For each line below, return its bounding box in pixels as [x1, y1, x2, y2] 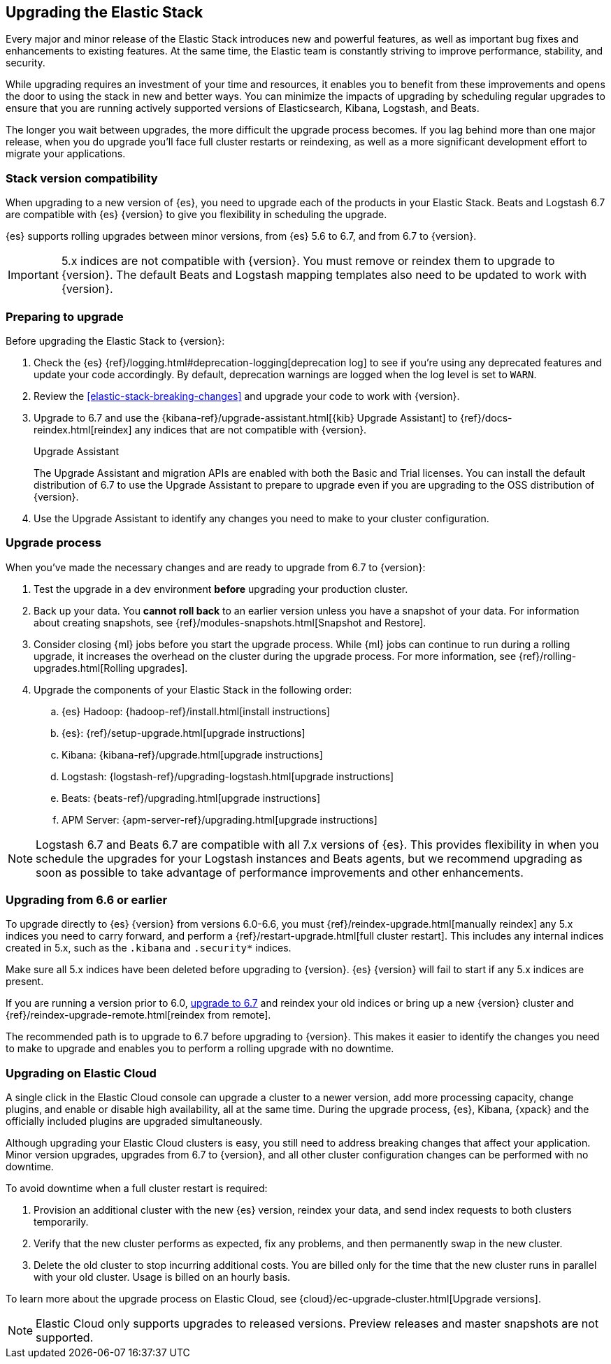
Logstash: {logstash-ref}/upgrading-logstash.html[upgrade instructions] [62, 770, 394, 782]
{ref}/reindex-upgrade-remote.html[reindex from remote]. [6, 1009, 271, 1021]
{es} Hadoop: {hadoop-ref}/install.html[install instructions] [62, 705, 330, 717]
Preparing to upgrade [6, 309, 124, 324]
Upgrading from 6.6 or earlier [6, 893, 168, 907]
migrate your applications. [6, 148, 126, 160]
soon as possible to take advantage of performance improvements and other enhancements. [36, 865, 524, 880]
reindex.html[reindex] [34, 423, 132, 436]
